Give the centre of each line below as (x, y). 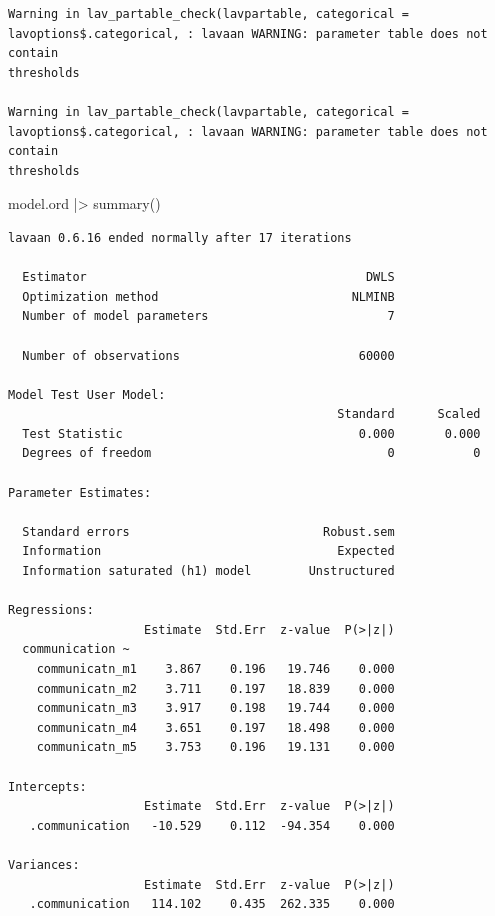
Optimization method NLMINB (208, 296)
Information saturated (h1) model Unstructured (208, 571)
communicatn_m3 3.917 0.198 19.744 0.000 (215, 708)
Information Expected (208, 551)
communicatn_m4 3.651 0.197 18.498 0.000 (215, 727)
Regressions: (51, 610)
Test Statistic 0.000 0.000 (251, 433)
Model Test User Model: (87, 394)
